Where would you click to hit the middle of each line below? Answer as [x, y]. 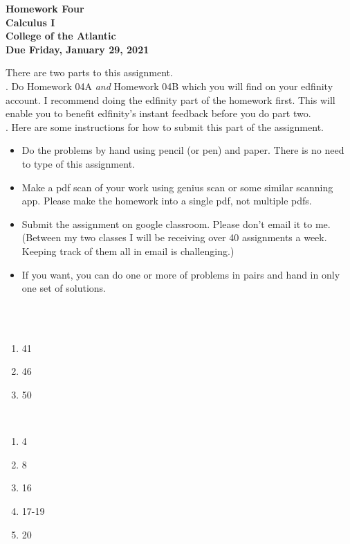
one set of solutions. [64, 288]
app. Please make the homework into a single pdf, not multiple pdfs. [167, 201]
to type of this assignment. [78, 163]
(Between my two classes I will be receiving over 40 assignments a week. [174, 237]
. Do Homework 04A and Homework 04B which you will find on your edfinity [169, 86]
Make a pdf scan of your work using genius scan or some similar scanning [177, 187]
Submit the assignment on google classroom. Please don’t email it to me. [176, 223]
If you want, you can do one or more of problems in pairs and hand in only [181, 274]
